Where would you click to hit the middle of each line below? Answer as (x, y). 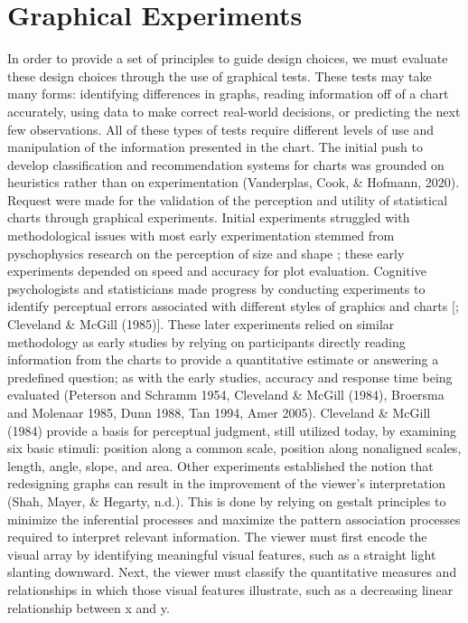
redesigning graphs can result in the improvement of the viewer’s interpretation (227, 483)
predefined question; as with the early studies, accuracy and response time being (230, 377)
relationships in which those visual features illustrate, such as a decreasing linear (230, 589)
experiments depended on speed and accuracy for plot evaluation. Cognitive (217, 271)
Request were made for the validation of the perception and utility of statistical (228, 199)
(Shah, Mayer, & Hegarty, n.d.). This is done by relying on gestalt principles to (227, 500)
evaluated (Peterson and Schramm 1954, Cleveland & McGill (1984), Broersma (226, 395)
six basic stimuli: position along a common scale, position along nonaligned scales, (234, 448)
